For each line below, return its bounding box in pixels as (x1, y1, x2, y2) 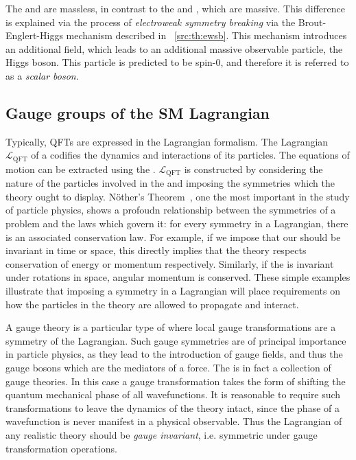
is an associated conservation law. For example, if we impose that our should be (5, 229, 341, 244)
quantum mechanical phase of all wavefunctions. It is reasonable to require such (5, 387, 341, 402)
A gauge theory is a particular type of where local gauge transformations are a (5, 320, 336, 334)
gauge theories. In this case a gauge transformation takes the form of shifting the (5, 373, 346, 388)
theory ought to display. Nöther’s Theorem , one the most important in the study (5, 189, 350, 203)
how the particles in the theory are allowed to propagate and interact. (5, 297, 299, 311)
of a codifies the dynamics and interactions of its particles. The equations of (31, 148, 350, 162)
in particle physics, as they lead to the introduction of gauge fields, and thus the (5, 347, 343, 361)
